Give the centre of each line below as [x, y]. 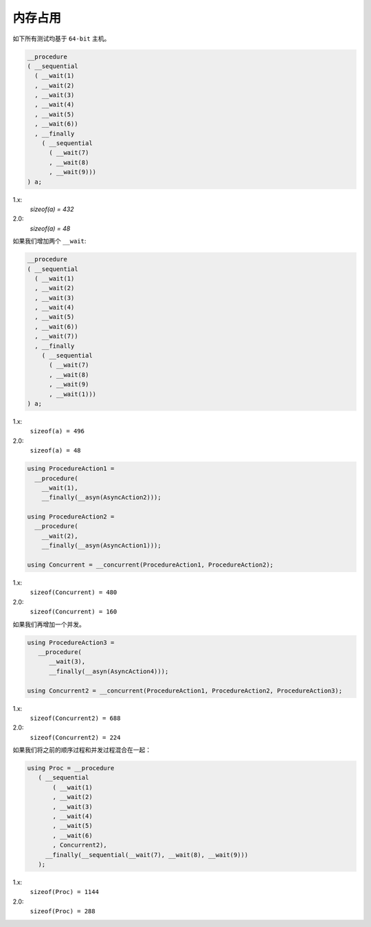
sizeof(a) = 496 [57, 431]
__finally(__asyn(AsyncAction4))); [109, 671]
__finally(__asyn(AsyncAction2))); [101, 498]
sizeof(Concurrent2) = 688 [75, 718]
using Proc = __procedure [71, 768]
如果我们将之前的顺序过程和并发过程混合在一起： [82, 750]
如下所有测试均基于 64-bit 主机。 [61, 39]
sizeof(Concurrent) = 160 [74, 612]
